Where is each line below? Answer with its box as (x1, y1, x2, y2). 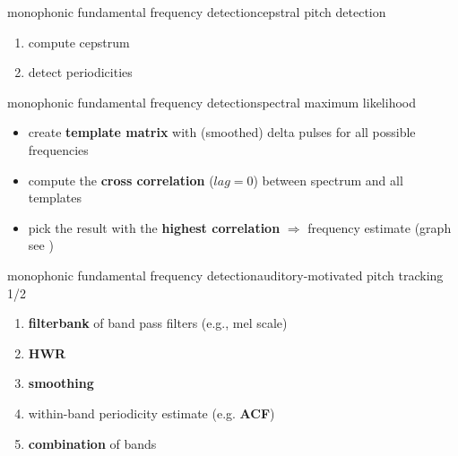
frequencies (28, 140, 89, 159)
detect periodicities (28, 63, 133, 82)
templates (28, 188, 82, 207)
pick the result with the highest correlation (28, 218, 281, 237)
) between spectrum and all (253, 170, 403, 189)
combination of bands (28, 434, 157, 452)
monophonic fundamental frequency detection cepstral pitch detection (7, 3, 386, 21)
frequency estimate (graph (307, 218, 452, 237)
